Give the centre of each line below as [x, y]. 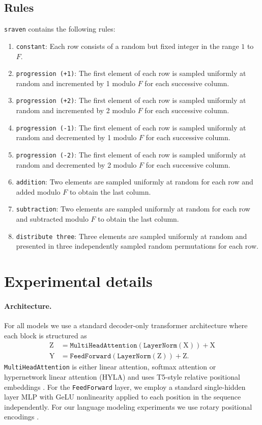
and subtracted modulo [52, 219]
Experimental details [78, 281]
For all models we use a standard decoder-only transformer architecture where [126, 325]
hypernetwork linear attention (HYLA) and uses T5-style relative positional [122, 376]
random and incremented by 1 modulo [76, 83]
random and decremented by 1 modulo [76, 137]
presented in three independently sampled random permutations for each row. [137, 246]
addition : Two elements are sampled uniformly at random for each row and [135, 182]
